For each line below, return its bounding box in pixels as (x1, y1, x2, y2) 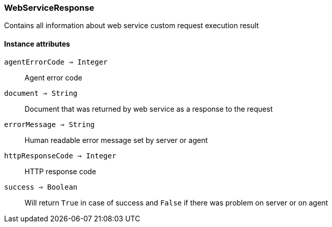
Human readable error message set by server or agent (25, 135, 208, 145)
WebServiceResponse (4, 3, 95, 13)
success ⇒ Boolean (4, 182, 78, 191)
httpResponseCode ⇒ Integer (4, 151, 117, 160)
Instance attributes (4, 39, 70, 48)
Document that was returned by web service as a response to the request (25, 104, 273, 113)
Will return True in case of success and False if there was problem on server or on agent (25, 198, 328, 207)
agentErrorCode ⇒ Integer (4, 57, 108, 66)
